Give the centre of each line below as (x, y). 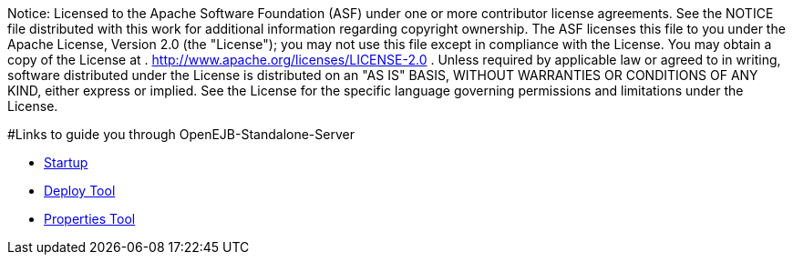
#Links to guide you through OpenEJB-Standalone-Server (181, 134)
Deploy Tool (80, 191)
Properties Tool (90, 219)
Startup (66, 162)
